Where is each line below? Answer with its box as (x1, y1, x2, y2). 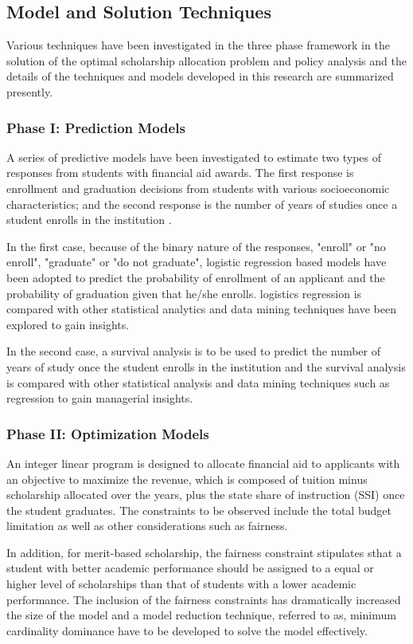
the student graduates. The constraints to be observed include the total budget (6, 501, 392, 518)
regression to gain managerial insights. (6, 390, 193, 406)
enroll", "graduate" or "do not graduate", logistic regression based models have (6, 253, 387, 270)
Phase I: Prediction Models (6, 117, 185, 137)
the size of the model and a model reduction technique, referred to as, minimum (6, 607, 396, 623)
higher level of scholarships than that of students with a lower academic (6, 575, 357, 592)
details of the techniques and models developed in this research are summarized (6, 68, 394, 84)
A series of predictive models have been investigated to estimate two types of (6, 148, 382, 165)
